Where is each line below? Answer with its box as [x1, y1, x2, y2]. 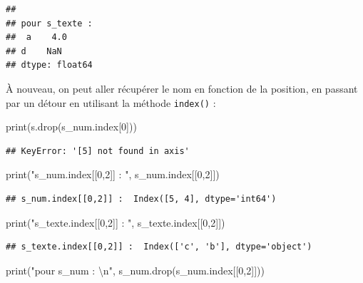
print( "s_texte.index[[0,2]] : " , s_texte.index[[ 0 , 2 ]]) [6, 215, 225, 230]
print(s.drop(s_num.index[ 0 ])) [6, 119, 137, 134]
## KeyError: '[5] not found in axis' [6, 145, 190, 156]
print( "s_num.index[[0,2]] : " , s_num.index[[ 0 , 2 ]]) [6, 167, 220, 182]
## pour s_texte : [6, 18, 93, 29]
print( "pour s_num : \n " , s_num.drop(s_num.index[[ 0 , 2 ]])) [6, 262, 265, 277]
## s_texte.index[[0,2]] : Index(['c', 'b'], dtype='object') [6, 242, 312, 252]
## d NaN [6, 46, 62, 56]
